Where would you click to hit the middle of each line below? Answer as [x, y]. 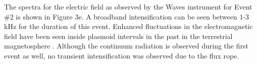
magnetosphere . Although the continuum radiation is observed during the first [126, 46]
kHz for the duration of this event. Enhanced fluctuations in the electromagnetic [128, 26]
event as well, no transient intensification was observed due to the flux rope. [122, 55]
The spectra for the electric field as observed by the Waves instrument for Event [128, 6]
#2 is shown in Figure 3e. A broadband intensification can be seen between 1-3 [127, 16]
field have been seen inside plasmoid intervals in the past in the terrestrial [118, 36]
